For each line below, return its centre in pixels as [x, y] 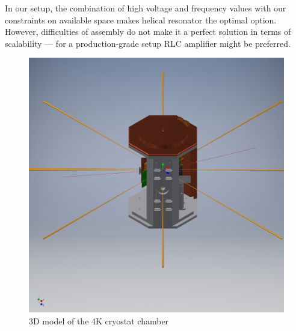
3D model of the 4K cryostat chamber [99, 320]
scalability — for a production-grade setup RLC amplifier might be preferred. [148, 43]
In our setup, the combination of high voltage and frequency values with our [146, 8]
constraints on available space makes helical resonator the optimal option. [141, 20]
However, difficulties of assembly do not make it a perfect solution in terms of [148, 32]
